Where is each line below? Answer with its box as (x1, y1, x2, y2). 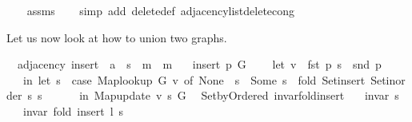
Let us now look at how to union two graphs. (6, 29, 227, 45)
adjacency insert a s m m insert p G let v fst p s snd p (17, 56, 382, 73)
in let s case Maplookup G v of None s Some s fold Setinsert (22, 71, 366, 88)
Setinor (370, 71, 406, 88)
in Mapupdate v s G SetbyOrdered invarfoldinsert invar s (79, 87, 399, 104)
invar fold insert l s (22, 102, 124, 119)
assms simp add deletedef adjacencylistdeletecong (26, 2, 295, 18)
